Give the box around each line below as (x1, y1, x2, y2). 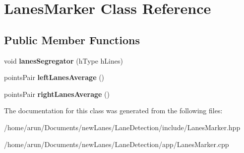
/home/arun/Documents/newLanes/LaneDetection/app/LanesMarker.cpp (4, 139, 229, 149)
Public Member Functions (4, 32, 140, 47)
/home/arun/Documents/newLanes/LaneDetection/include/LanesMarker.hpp (4, 122, 241, 132)
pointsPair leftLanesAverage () (4, 72, 105, 82)
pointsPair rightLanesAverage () (4, 88, 110, 99)
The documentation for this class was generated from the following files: (4, 105, 223, 116)
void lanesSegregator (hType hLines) (4, 55, 123, 66)
